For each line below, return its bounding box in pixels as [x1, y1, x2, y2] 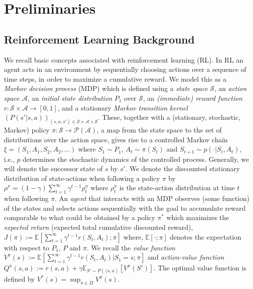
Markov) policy [4, 125, 50, 134]
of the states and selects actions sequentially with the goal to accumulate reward [4, 202, 246, 213]
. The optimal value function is [153, 263, 247, 273]
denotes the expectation [170, 231, 241, 242]
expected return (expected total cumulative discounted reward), [4, 222, 193, 232]
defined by [4, 274, 35, 284]
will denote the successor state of [4, 163, 103, 174]
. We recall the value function [87, 242, 176, 252]
